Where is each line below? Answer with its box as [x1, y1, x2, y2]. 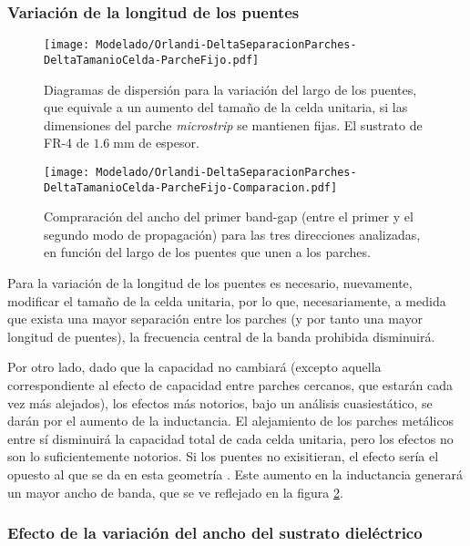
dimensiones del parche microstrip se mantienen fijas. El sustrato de [44, 115, 423, 134]
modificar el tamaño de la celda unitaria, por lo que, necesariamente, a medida [7, 291, 446, 310]
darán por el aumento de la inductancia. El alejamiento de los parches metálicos [7, 411, 455, 430]
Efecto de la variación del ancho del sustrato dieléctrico [7, 521, 423, 544]
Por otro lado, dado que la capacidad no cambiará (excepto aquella [7, 357, 382, 376]
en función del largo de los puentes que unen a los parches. [44, 242, 371, 262]
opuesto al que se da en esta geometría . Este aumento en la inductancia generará [7, 464, 463, 483]
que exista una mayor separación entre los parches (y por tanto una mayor [7, 309, 423, 328]
